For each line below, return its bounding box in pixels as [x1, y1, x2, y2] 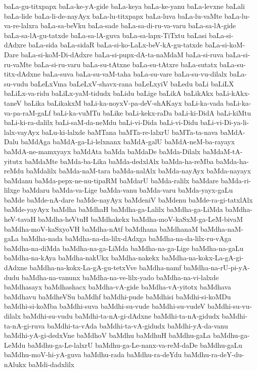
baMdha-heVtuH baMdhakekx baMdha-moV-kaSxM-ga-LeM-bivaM [38, 214, 243, 224]
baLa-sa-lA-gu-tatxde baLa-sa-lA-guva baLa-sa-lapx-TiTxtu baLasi [4, 30, 207, 40]
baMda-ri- [220, 175, 251, 185]
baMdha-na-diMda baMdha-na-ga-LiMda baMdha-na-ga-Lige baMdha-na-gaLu [4, 243, 244, 253]
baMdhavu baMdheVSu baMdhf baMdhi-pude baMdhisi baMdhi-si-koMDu [4, 291, 231, 301]
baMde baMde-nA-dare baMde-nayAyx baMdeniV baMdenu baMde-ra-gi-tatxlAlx [4, 194, 253, 205]
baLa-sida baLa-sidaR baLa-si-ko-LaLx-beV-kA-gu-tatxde [28, 40, 203, 50]
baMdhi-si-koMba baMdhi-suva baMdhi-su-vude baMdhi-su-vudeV [4, 301, 206, 311]
